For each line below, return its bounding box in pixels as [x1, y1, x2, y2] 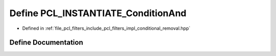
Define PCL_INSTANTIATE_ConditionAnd [9, 8, 187, 19]
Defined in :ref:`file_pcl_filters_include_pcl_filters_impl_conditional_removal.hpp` [22, 25, 191, 31]
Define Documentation [9, 38, 83, 47]
